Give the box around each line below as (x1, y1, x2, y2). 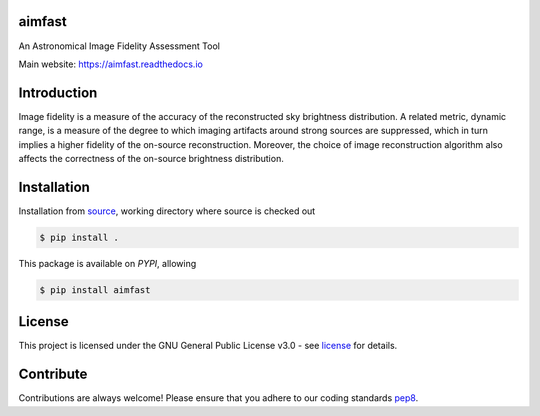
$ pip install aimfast (39, 284, 151, 295)
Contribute (18, 366, 88, 383)
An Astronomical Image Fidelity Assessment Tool (18, 40, 220, 52)
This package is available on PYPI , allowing (18, 257, 197, 269)
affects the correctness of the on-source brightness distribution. (18, 152, 284, 164)
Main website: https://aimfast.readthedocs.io (18, 58, 204, 70)
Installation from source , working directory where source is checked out (18, 205, 316, 217)
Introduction (18, 84, 98, 101)
